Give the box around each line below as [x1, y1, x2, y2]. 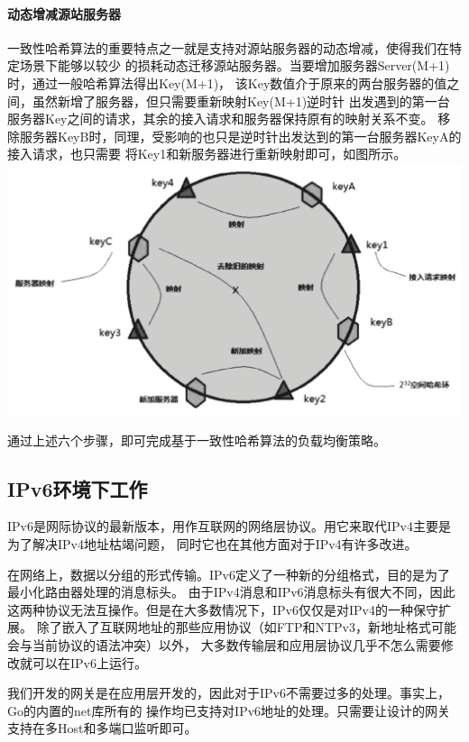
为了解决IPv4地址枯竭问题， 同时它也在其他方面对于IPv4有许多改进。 [7, 535, 418, 553]
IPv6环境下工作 [7, 474, 148, 502]
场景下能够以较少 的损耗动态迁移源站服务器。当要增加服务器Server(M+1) [19, 56, 450, 75]
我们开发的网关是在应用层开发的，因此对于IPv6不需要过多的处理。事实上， [7, 683, 450, 702]
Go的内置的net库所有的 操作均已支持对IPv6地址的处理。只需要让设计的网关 [7, 701, 451, 719]
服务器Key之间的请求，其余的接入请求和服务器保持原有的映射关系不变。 [7, 109, 434, 128]
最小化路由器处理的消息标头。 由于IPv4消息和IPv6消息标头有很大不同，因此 [7, 582, 455, 601]
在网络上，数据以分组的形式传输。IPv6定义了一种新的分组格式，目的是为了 [7, 564, 450, 583]
